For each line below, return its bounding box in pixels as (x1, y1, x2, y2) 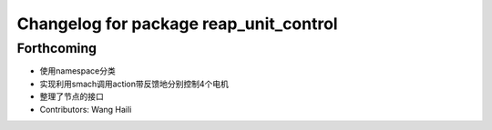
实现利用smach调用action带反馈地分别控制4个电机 (39, 78, 230, 89)
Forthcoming (16, 40, 97, 56)
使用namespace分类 (39, 65, 116, 76)
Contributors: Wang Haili (39, 104, 132, 115)
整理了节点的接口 (39, 91, 104, 102)
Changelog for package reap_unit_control (16, 14, 338, 34)
